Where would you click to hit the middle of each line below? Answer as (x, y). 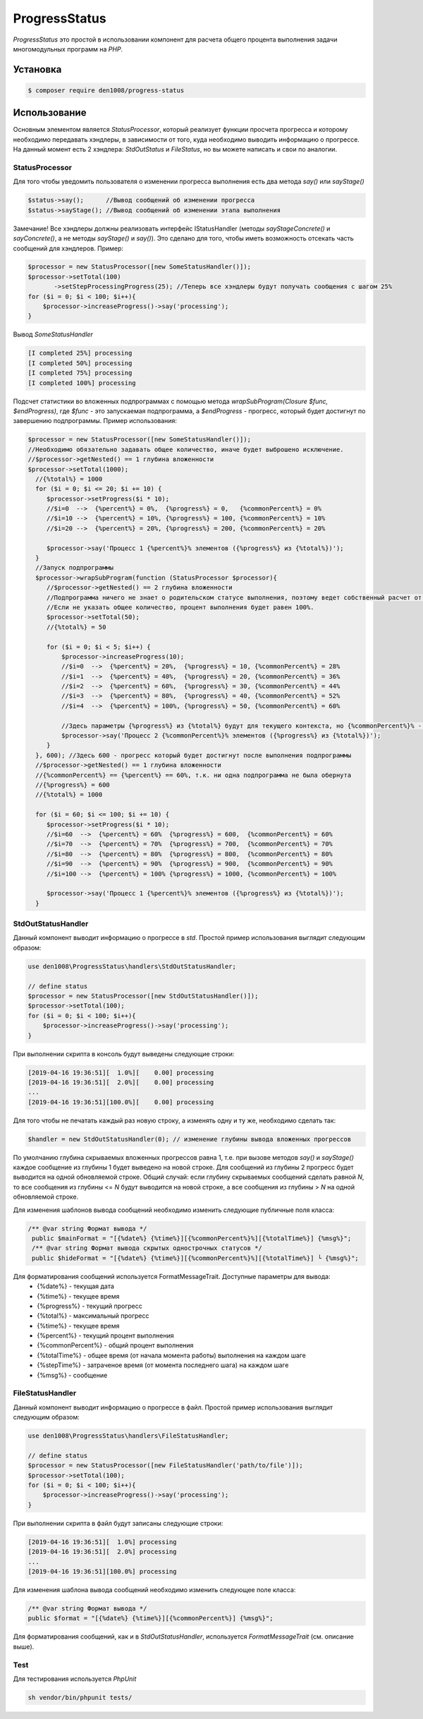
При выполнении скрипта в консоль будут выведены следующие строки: (124, 1053)
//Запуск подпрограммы (75, 568)
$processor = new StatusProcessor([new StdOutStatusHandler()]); (143, 996)
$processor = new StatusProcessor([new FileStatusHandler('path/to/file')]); (165, 1466)
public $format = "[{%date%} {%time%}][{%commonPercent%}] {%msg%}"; (151, 1619)
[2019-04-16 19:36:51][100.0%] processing (102, 1572)
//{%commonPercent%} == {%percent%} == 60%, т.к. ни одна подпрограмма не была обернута (194, 775)
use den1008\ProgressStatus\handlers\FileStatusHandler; (128, 1436)
